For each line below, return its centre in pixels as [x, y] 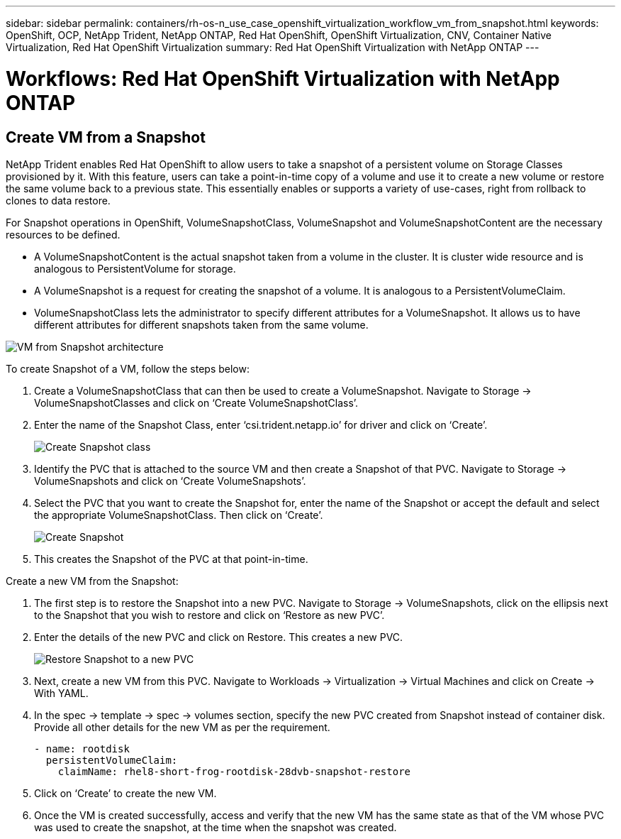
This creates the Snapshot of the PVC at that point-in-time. [171, 559]
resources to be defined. [63, 234]
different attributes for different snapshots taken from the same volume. [201, 324]
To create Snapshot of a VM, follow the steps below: [128, 368]
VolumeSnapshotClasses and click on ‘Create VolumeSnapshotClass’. [196, 402]
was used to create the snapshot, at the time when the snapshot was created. [216, 827]
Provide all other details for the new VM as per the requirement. [182, 727]
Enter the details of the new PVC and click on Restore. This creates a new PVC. [219, 637]
